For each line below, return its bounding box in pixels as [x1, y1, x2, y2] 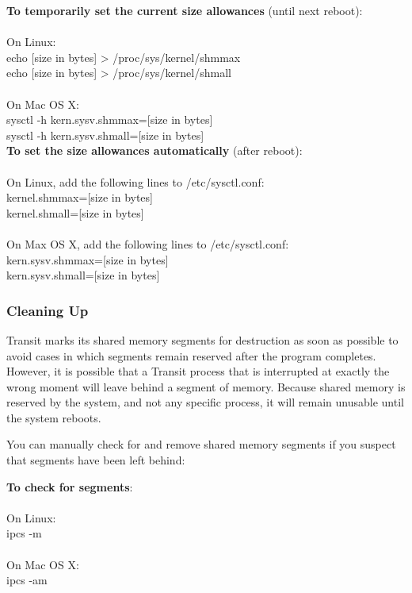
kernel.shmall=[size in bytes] [6, 204, 144, 221]
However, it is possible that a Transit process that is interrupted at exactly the [6, 363, 390, 379]
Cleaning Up [6, 300, 89, 320]
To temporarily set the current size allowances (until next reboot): [6, 2, 363, 18]
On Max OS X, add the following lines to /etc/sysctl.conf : [6, 235, 289, 252]
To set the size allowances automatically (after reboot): [6, 142, 303, 159]
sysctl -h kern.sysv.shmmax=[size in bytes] [6, 111, 213, 128]
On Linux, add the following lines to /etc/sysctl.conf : [6, 173, 265, 190]
